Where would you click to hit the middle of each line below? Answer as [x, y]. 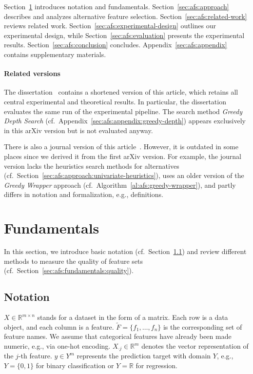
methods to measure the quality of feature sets [74, 261]
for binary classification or [75, 365]
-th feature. [35, 356]
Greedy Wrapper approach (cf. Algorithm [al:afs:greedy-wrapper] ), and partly [120, 185]
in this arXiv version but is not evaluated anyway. [78, 130]
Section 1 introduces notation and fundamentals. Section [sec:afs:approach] [117, 6]
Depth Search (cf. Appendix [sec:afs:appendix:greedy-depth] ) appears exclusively [125, 121]
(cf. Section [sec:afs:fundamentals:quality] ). [69, 270]
